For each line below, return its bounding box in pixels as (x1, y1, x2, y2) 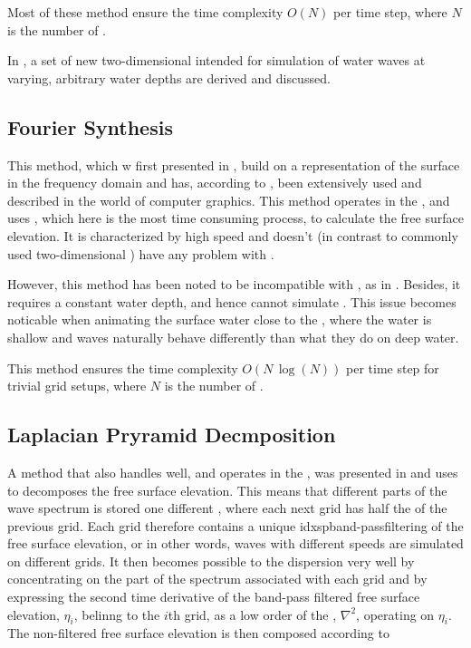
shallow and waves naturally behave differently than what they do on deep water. (7, 327, 459, 346)
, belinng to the (73, 604, 160, 624)
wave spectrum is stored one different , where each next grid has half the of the (7, 498, 447, 517)
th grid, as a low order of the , (168, 604, 337, 624)
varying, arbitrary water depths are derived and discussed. (7, 68, 331, 87)
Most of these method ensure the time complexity (7, 3, 284, 21)
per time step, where (333, 3, 447, 21)
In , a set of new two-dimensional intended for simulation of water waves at (7, 51, 426, 70)
